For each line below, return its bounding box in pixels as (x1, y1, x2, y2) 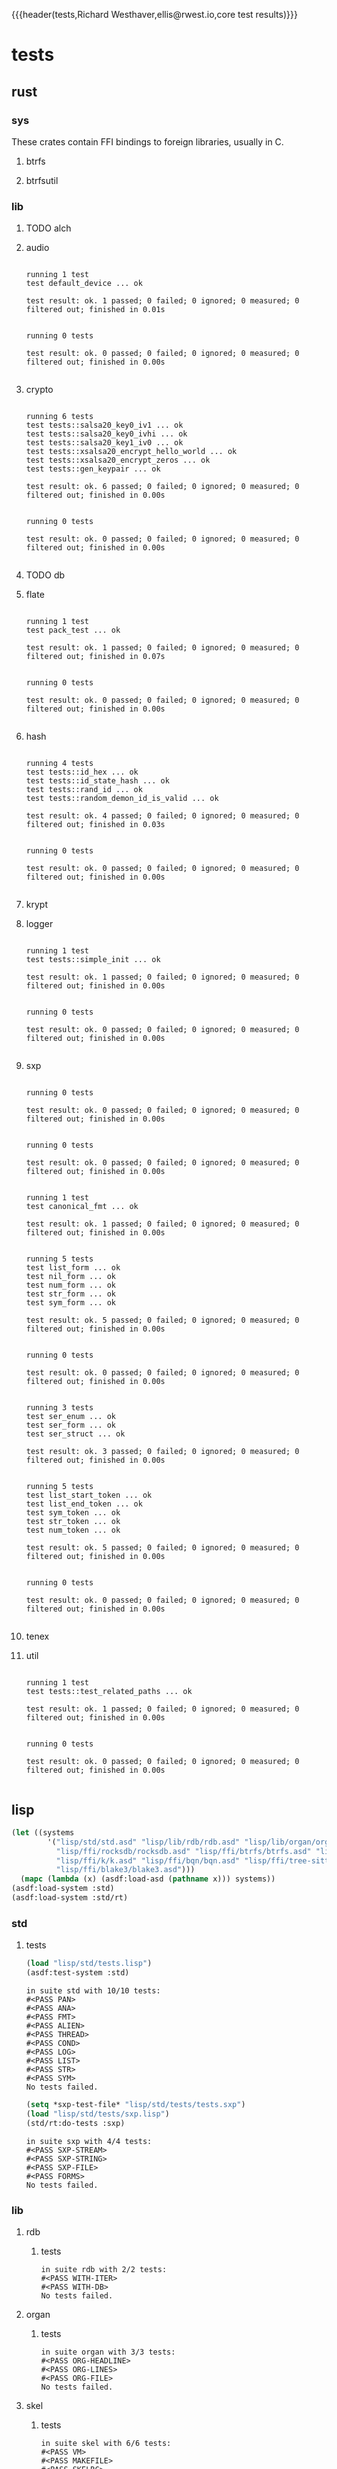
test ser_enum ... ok (25, 1412, 116, 1422)
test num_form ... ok (25, 1280, 116, 1291)
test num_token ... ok (25, 1525, 121, 1536)
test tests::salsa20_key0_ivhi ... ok (25, 429, 188, 439)
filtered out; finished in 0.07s (25, 652, 166, 662)
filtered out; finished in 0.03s (25, 820, 166, 830)
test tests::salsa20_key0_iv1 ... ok (25, 420, 184, 431)
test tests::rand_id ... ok (25, 785, 143, 795)
